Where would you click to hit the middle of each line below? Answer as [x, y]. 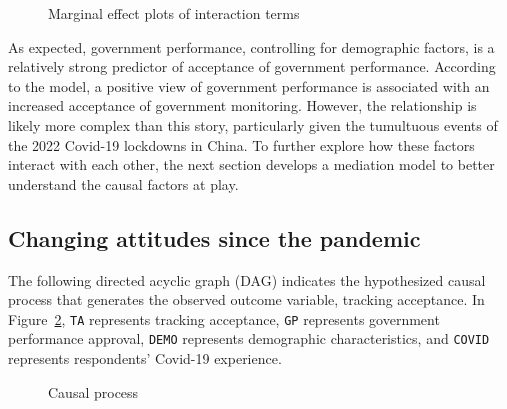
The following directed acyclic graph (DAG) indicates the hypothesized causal [247, 279]
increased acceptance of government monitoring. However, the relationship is [242, 105]
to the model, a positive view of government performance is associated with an [249, 85]
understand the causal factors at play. [123, 183]
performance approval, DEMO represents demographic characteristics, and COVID [249, 338]
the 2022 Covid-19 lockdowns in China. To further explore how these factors [241, 144]
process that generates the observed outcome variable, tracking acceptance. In [246, 299]
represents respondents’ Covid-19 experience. [145, 358]
